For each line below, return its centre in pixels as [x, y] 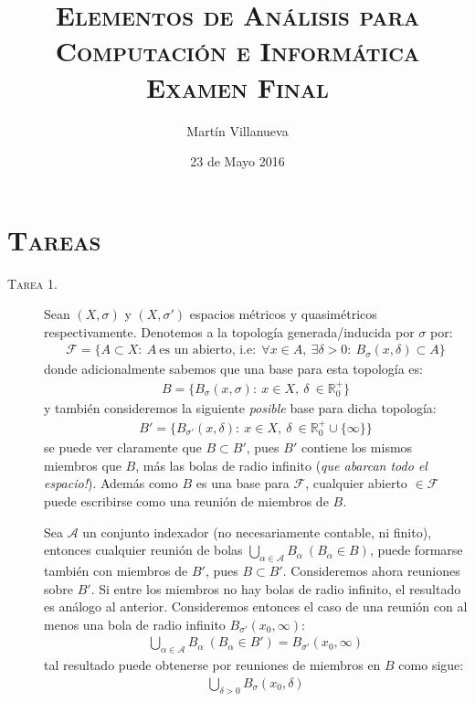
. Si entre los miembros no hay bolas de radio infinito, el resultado [276, 588]
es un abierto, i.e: [208, 351]
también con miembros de [116, 570]
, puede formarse [416, 550]
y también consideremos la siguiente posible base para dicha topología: [240, 408]
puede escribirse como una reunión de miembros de [186, 500]
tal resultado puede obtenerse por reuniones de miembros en [212, 665]
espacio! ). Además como [111, 483]
